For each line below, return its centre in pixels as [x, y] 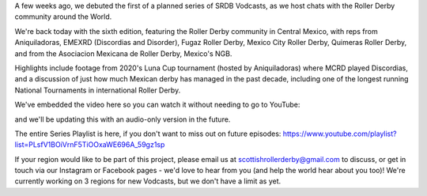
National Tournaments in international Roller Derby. [98, 90]
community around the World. [63, 17]
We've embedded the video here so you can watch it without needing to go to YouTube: [157, 105]
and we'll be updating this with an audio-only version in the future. [123, 119]
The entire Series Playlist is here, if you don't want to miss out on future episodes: [148, 134]
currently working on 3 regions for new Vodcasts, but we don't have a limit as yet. [148, 181]
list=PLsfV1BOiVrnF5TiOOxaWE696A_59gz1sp [90, 145]
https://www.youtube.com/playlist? [340, 134]
